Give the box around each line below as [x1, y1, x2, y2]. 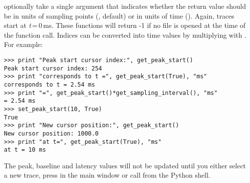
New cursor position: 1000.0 [4, 130, 99, 137]
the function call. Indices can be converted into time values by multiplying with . [4, 29, 247, 40]
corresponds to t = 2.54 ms [4, 81, 95, 88]
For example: [4, 39, 43, 49]
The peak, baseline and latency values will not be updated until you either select [4, 160, 246, 170]
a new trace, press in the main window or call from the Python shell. [4, 170, 210, 180]
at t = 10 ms [4, 146, 46, 154]
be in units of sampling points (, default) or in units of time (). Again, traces [4, 10, 234, 21]
